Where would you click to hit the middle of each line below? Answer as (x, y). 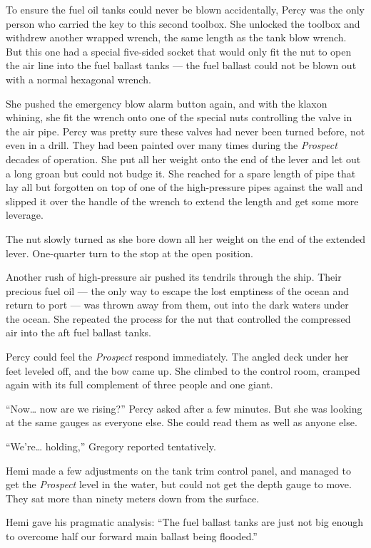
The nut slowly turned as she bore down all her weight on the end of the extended (185, 238)
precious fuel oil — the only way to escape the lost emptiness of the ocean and (178, 290)
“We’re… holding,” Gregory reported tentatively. (111, 446)
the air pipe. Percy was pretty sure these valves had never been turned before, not (185, 131)
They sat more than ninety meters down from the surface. (133, 498)
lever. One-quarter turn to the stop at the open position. (129, 253)
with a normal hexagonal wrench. (78, 79)
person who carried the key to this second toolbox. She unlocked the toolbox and (183, 23)
